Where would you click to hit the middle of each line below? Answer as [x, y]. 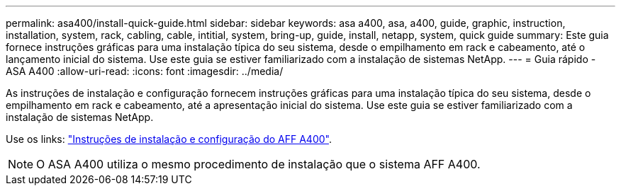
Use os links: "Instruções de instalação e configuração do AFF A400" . [169, 139]
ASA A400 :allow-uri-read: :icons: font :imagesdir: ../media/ [145, 71]
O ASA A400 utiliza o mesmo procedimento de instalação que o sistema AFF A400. [258, 164]
